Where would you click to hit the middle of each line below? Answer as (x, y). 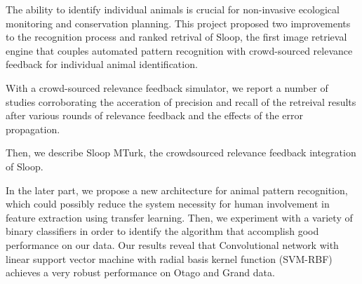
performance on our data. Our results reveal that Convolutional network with (172, 244)
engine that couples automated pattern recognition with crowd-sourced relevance (179, 50)
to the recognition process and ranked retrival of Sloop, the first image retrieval (176, 37)
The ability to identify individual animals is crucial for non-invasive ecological (173, 9)
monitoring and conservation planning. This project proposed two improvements (178, 23)
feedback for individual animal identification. (102, 64)
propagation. (33, 129)
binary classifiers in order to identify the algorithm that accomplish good (162, 231)
